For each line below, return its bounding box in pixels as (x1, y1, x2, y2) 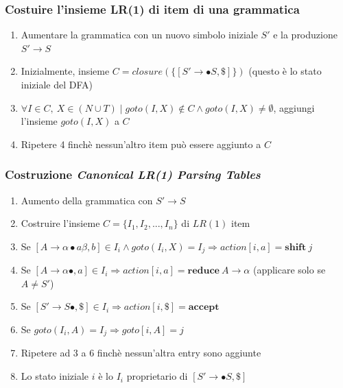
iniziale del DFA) (21, 77, 93, 91)
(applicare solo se (252, 263, 326, 277)
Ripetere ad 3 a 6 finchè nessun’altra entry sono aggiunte (21, 345, 261, 360)
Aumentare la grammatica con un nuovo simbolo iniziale (21, 27, 258, 42)
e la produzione (273, 27, 338, 42)
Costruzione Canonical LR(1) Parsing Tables (5, 166, 261, 183)
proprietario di (126, 369, 188, 383)
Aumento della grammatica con (21, 193, 153, 207)
